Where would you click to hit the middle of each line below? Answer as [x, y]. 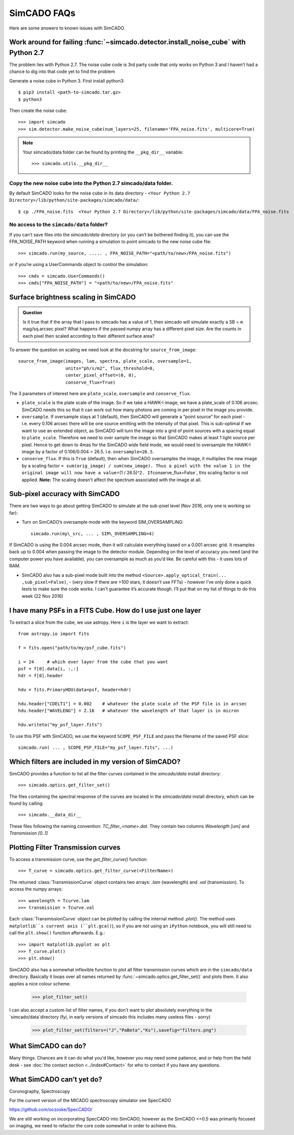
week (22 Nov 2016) [42, 596]
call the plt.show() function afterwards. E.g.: [57, 933]
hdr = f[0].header [41, 676]
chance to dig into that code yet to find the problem [62, 72]
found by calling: [26, 803]
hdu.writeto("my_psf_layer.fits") [60, 725]
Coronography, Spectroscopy [39, 1091]
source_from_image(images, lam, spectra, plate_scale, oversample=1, [105, 361]
